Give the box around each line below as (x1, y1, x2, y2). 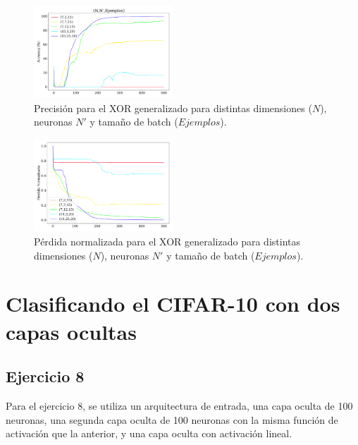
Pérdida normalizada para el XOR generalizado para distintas (34, 233, 300, 248)
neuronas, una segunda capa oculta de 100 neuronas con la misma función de (6, 412, 338, 427)
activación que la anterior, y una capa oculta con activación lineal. (6, 426, 292, 441)
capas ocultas (6, 317, 137, 346)
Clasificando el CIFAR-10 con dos (6, 289, 340, 318)
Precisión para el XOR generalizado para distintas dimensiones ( (34, 100, 312, 115)
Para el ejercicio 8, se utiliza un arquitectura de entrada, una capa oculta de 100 (6, 398, 353, 413)
